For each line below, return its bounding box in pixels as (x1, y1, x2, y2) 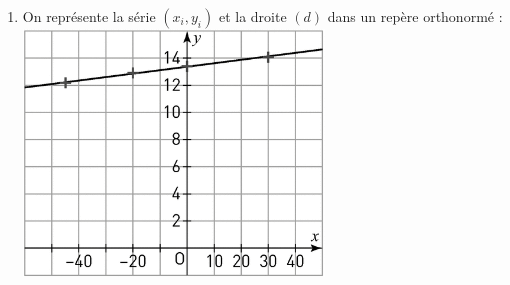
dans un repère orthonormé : (327, 6, 503, 26)
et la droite (218, 6, 287, 26)
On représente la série (22, 6, 156, 26)
